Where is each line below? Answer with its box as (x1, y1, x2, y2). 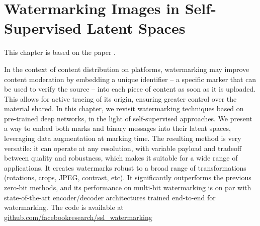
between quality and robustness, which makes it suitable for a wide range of (4, 153, 238, 163)
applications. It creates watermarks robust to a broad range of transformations (4, 162, 246, 173)
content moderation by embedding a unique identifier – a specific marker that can (4, 73, 256, 84)
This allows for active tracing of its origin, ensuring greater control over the (4, 93, 237, 104)
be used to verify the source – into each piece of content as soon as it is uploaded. (4, 84, 256, 94)
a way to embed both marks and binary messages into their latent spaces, (4, 123, 231, 133)
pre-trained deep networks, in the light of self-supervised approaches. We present (4, 113, 252, 123)
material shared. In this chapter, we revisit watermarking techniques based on (4, 103, 244, 114)
